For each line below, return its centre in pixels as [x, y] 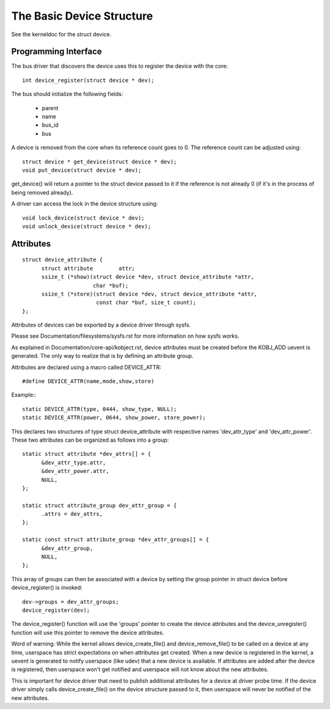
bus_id [50, 125]
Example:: [24, 395]
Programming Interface [57, 52]
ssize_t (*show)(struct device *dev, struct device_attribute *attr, [148, 277]
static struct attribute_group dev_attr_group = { [100, 505]
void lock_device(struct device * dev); [83, 218]
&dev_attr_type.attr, [74, 462]
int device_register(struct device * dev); [88, 80]
